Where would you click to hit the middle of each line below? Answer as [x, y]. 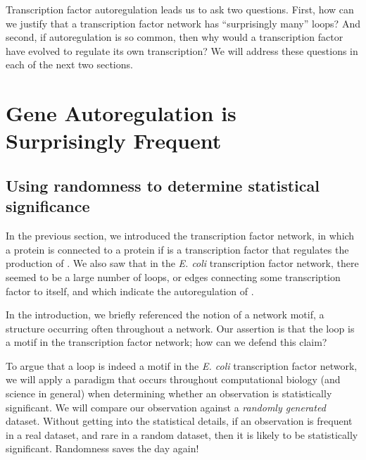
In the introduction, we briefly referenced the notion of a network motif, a [165, 315]
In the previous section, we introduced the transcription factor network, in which [180, 236]
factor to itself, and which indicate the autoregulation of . [130, 291]
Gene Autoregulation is [121, 113]
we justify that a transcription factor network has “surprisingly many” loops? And [183, 23]
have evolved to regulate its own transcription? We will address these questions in [182, 50]
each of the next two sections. [69, 64]
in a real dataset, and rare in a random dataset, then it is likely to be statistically [182, 434]
